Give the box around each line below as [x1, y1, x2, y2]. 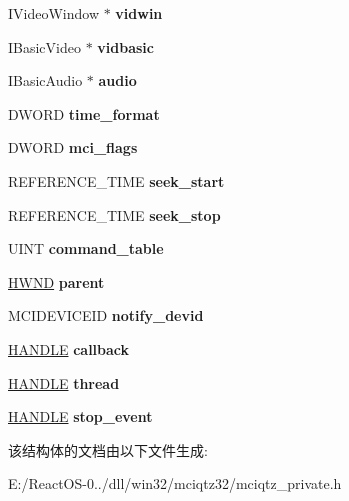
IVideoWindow [8, 3, 100, 23]
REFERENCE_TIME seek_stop [8, 204, 221, 225]
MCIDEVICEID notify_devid [8, 305, 204, 326]
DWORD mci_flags [8, 137, 138, 158]
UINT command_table [8, 238, 164, 259]
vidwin [115, 3, 163, 23]
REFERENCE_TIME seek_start [8, 170, 225, 191]
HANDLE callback [8, 338, 130, 359]
